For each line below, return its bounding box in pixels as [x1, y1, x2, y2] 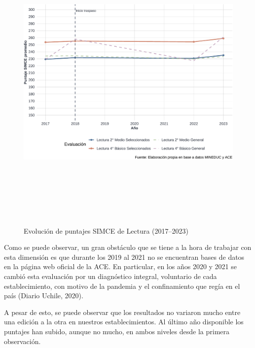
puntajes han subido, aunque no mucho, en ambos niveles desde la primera [4, 326, 230, 336]
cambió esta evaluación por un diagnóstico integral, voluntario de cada [4, 271, 217, 281]
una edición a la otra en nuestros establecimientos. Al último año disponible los [4, 316, 244, 327]
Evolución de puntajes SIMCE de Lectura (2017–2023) [24, 225, 188, 236]
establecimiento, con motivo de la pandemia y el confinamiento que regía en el [4, 280, 240, 291]
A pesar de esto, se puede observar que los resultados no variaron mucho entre [4, 307, 241, 317]
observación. [4, 336, 41, 346]
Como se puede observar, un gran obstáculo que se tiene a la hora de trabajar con [4, 242, 252, 252]
